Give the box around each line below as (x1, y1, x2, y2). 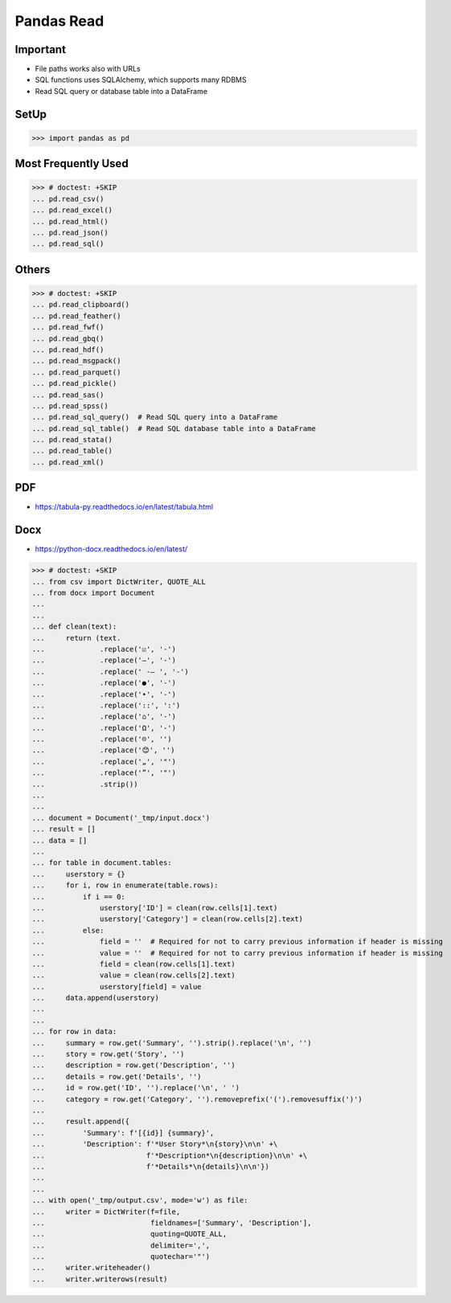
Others (14, 262, 51, 277)
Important (14, 43, 66, 56)
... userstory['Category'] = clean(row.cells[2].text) (31, 915, 304, 924)
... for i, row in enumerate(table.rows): (31, 881, 219, 890)
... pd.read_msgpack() (31, 356, 121, 366)
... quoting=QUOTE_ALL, (31, 1230, 228, 1239)
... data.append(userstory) (31, 994, 160, 1002)
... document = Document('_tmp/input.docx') (31, 813, 211, 822)
